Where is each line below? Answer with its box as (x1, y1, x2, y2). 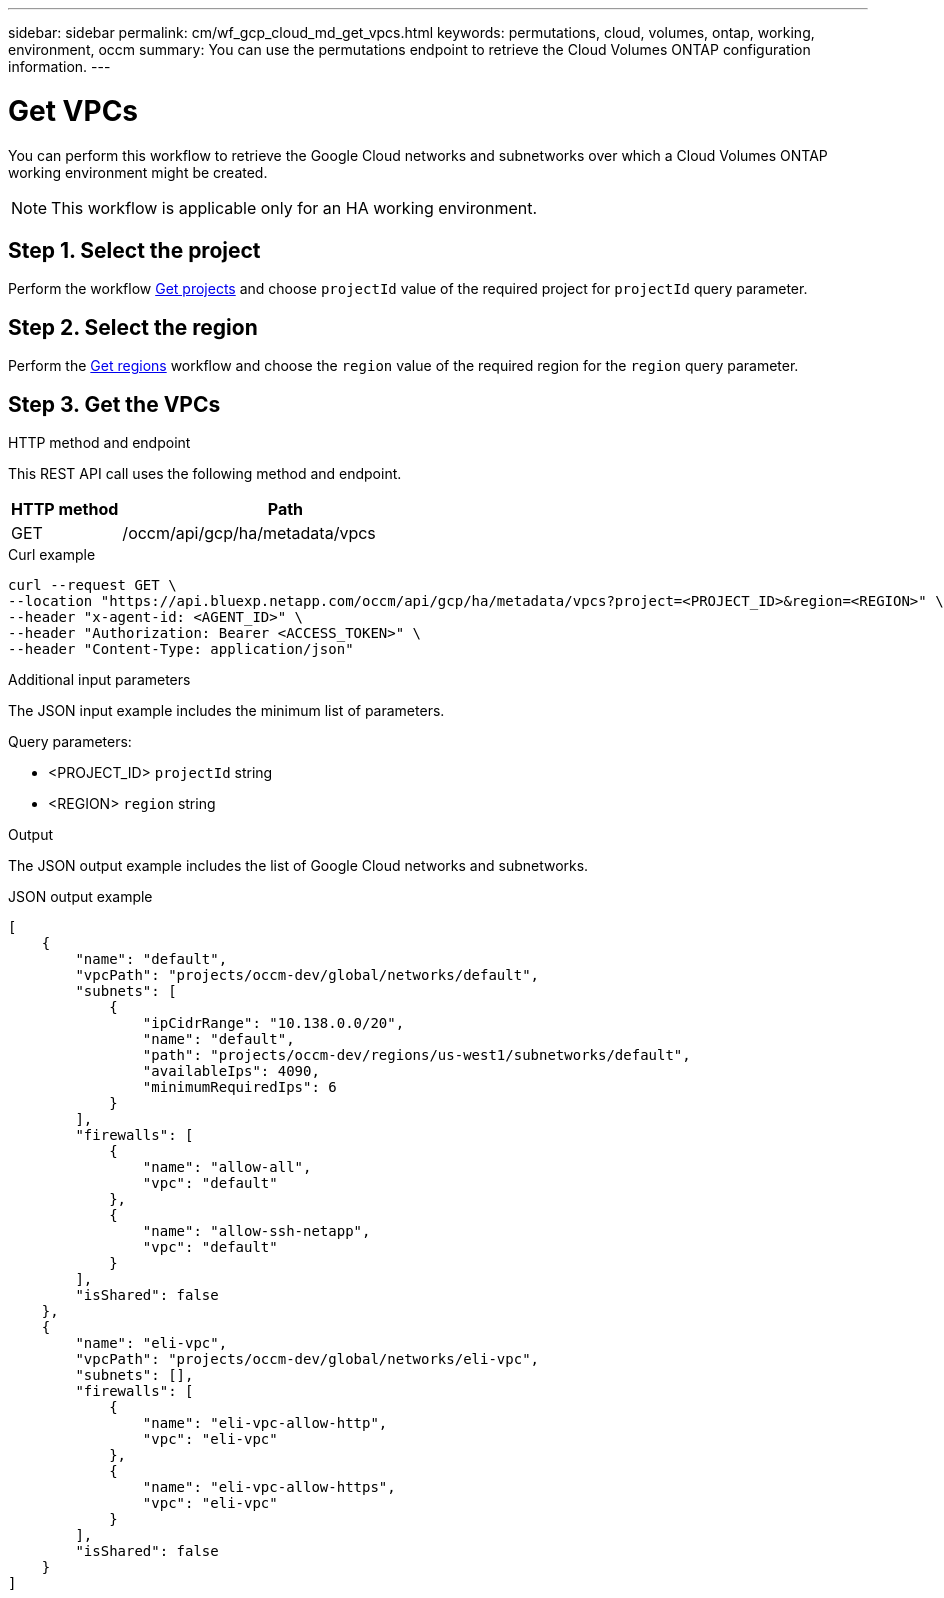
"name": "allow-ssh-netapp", (142, 1223, 371, 1240)
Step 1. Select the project (8, 237, 261, 263)
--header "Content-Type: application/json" (8, 641, 354, 658)
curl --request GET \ (8, 577, 177, 594)
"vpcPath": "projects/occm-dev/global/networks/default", (75, 967, 540, 984)
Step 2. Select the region (8, 314, 258, 340)
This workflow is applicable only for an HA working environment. (51, 197, 538, 218)
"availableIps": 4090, (142, 1063, 320, 1080)
